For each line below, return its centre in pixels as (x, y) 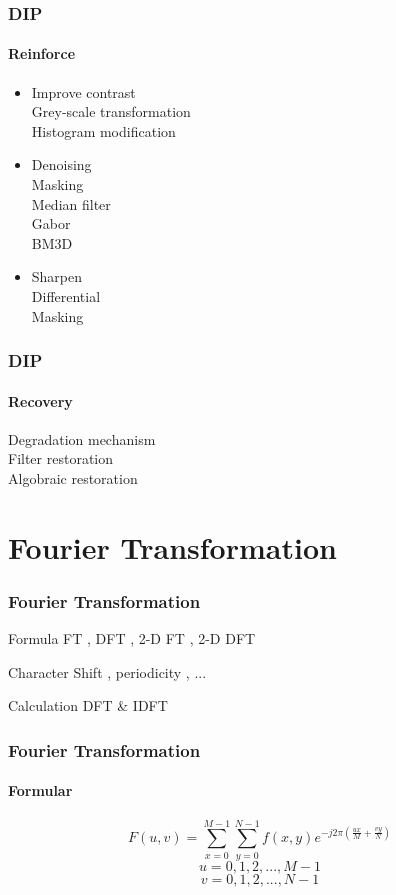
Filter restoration (61, 458)
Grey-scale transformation (111, 111)
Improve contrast (83, 91)
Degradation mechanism (82, 438)
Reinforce (42, 53)
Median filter (71, 203)
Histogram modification (103, 130)
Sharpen (57, 276)
